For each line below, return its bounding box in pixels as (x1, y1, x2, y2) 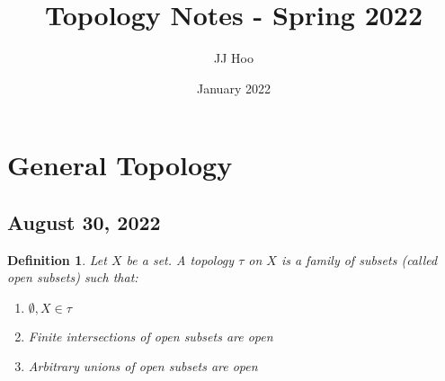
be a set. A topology (126, 250, 235, 269)
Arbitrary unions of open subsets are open (28, 357, 258, 376)
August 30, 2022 (7, 208, 161, 235)
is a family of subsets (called (280, 250, 438, 269)
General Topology (7, 146, 233, 183)
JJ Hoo (214, 49, 254, 67)
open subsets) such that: (7, 268, 138, 287)
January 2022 (197, 78, 271, 97)
